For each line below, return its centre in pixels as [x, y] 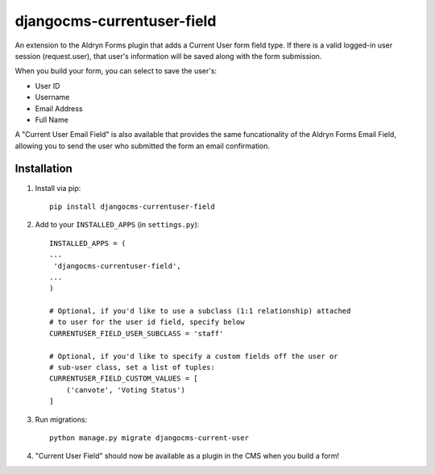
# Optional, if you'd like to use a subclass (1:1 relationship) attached [200, 311]
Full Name [52, 119]
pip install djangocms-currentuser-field [132, 206]
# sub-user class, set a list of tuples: [132, 368]
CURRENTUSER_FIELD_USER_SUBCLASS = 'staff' [137, 333]
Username [52, 98]
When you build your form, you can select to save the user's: [116, 71]
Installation [43, 169]
